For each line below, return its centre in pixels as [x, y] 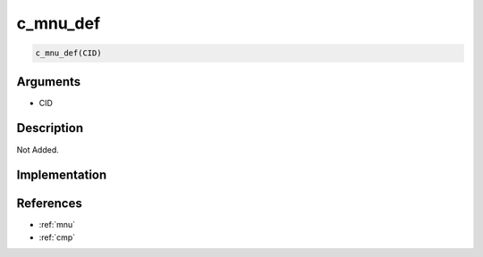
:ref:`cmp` [57, 237]
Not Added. [38, 149]
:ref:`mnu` [57, 225]
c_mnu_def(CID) [68, 53]
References [49, 204]
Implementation [62, 175]
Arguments [49, 82]
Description [50, 128]
